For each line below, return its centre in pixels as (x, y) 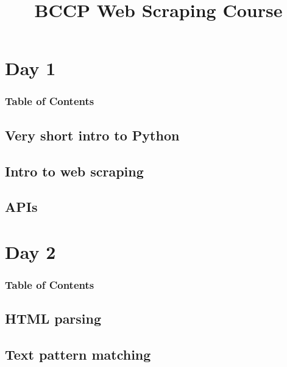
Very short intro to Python (92, 135)
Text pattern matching (78, 354)
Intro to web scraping (74, 171)
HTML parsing (53, 318)
